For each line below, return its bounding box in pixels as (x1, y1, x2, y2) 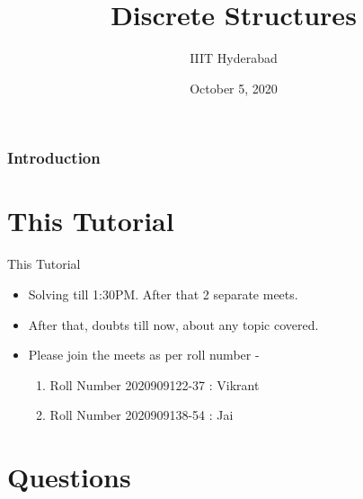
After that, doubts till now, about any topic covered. (28, 315, 319, 334)
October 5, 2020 (190, 78, 278, 97)
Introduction (7, 147, 101, 169)
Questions (7, 459, 131, 495)
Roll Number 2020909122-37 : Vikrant (49, 375, 260, 394)
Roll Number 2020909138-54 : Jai (49, 405, 234, 424)
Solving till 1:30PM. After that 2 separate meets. (28, 284, 298, 303)
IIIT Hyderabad (190, 49, 278, 67)
